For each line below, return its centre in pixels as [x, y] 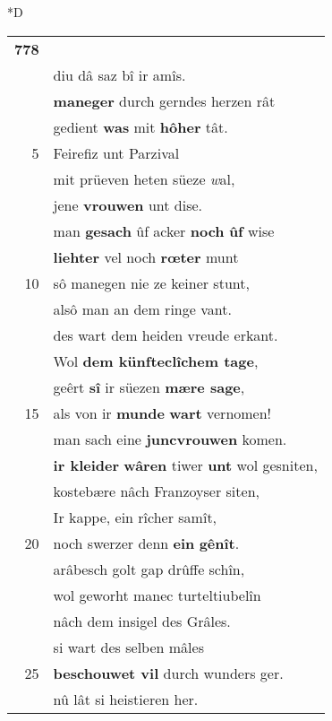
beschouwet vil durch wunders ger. [168, 673]
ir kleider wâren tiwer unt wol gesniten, [185, 465]
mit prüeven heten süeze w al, [144, 178]
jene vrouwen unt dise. [128, 204]
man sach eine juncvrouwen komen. [170, 439]
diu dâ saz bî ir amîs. [119, 74]
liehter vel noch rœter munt [146, 256]
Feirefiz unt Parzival [116, 152]
